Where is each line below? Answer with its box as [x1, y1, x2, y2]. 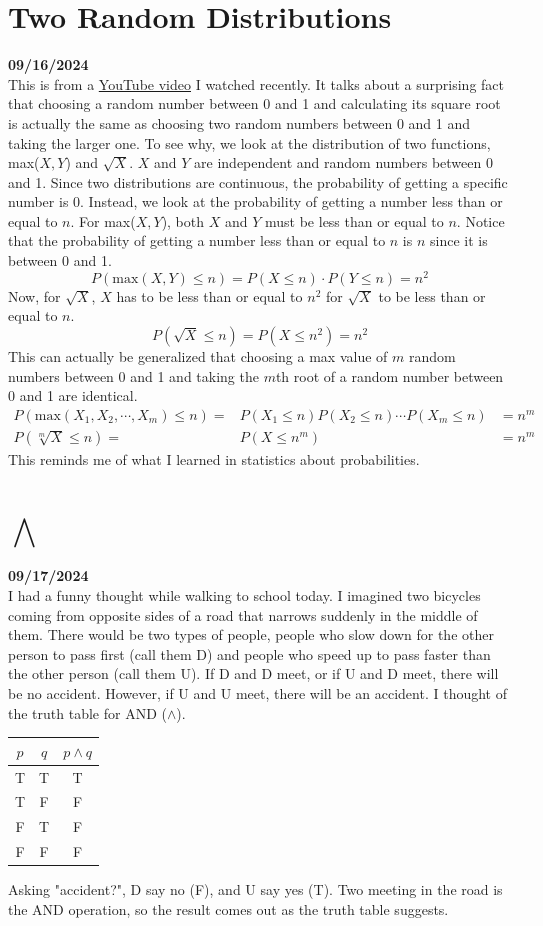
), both [161, 210, 205, 231]
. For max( [70, 210, 136, 231]
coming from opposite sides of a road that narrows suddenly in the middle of [8, 604, 478, 625]
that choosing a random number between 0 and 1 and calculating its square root [8, 93, 501, 114]
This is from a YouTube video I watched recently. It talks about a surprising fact [8, 73, 505, 94]
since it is [430, 230, 488, 251]
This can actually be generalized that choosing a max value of [8, 345, 388, 366]
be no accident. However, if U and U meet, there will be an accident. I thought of [8, 683, 507, 704]
